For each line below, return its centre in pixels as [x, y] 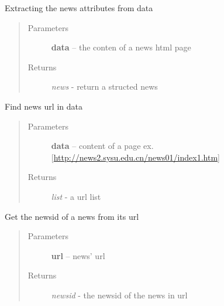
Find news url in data [44, 106]
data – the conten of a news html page [121, 47]
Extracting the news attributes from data [79, 8]
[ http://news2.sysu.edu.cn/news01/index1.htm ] [135, 157]
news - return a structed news [104, 86]
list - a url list [76, 196]
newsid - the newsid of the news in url [119, 295]
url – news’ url [78, 255]
